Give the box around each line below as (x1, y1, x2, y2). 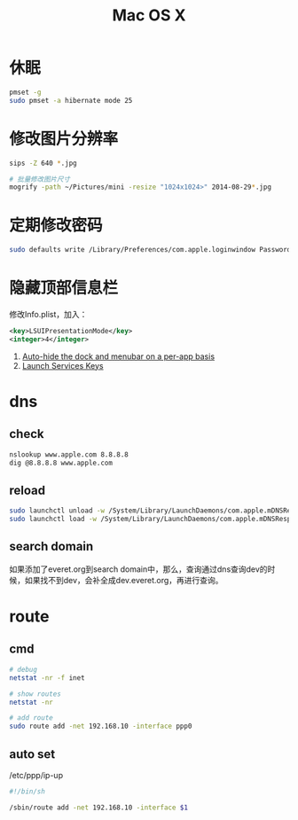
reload (9, 482, 46, 497)
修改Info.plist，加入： (9, 309, 88, 319)
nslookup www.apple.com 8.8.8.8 (9, 449, 129, 459)
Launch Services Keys (21, 360, 104, 371)
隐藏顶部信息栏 (9, 278, 119, 298)
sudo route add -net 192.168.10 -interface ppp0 (9, 722, 192, 731)
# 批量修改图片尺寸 (9, 175, 71, 184)
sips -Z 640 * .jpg (9, 159, 77, 168)
